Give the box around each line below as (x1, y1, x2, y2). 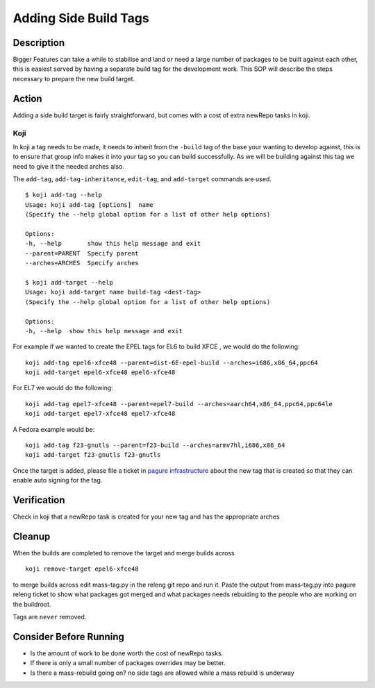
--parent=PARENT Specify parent (25, 249, 139, 257)
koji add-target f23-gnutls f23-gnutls (25, 451, 161, 459)
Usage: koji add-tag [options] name (25, 201, 154, 208)
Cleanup (12, 530, 51, 542)
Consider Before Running (12, 630, 124, 642)
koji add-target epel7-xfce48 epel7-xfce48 (25, 410, 176, 418)
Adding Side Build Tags (12, 10, 149, 26)
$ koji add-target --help (25, 278, 114, 286)
